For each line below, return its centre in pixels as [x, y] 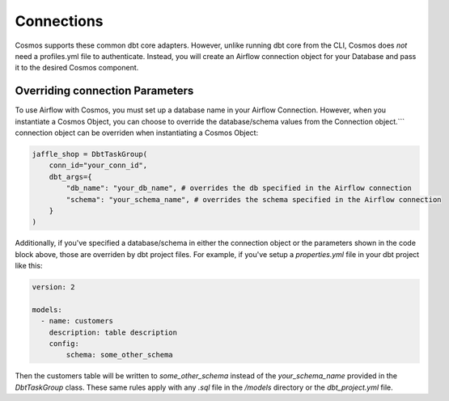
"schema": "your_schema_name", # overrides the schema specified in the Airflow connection [254, 199]
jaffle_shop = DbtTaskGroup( [90, 154]
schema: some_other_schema [119, 355]
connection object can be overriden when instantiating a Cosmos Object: [137, 133]
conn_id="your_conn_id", [98, 165]
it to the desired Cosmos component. [77, 68]
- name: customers [77, 321]
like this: [29, 266]
